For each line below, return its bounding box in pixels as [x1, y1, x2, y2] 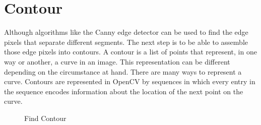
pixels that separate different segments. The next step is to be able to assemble [4, 36, 248, 47]
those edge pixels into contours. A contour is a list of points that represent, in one [4, 46, 257, 57]
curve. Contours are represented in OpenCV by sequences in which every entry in [4, 76, 255, 87]
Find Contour [24, 112, 67, 123]
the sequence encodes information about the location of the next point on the [4, 86, 243, 96]
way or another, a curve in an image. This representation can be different [4, 56, 230, 67]
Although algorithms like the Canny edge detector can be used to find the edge [4, 27, 248, 37]
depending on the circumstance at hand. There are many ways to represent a [4, 66, 242, 77]
